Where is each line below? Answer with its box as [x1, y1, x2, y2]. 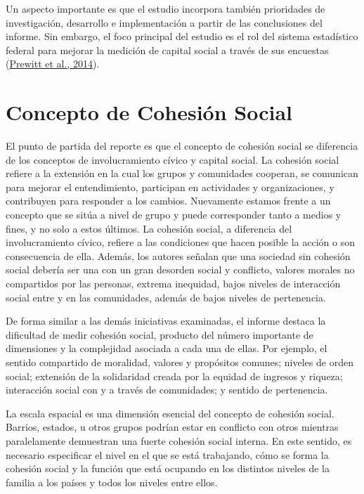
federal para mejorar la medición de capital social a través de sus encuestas [6, 42, 329, 57]
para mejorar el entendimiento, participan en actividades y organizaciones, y [6, 179, 334, 194]
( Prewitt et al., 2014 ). [6, 56, 100, 71]
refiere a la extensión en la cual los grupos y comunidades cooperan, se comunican [6, 166, 358, 181]
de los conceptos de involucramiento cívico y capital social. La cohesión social [6, 152, 339, 167]
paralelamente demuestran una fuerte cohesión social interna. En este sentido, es [6, 433, 352, 448]
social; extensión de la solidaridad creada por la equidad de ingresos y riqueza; [6, 368, 343, 383]
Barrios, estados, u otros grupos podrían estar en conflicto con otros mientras [6, 420, 339, 434]
